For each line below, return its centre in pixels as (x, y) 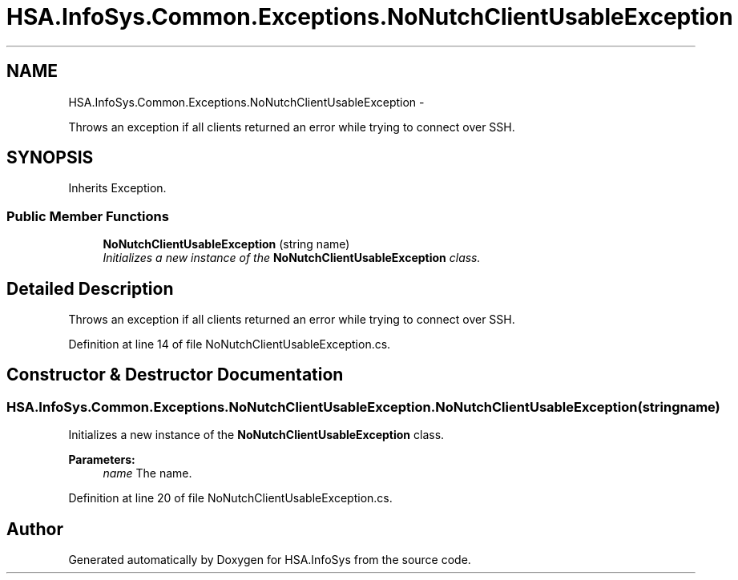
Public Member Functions (88, 216)
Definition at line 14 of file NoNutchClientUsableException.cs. (230, 344)
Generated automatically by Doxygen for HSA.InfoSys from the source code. (270, 560)
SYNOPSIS (50, 158)
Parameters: (102, 460)
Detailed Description (90, 288)
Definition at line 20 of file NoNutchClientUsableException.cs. (230, 498)
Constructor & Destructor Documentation (175, 375)
